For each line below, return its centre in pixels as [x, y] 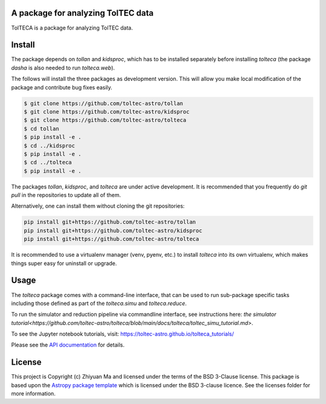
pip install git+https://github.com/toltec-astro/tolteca [111, 239]
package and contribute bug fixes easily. [62, 87]
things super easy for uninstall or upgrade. [64, 263]
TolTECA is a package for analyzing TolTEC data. [72, 28]
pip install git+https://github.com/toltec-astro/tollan [110, 222]
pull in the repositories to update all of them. [66, 195]
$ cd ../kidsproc [50, 146]
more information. [33, 394]
